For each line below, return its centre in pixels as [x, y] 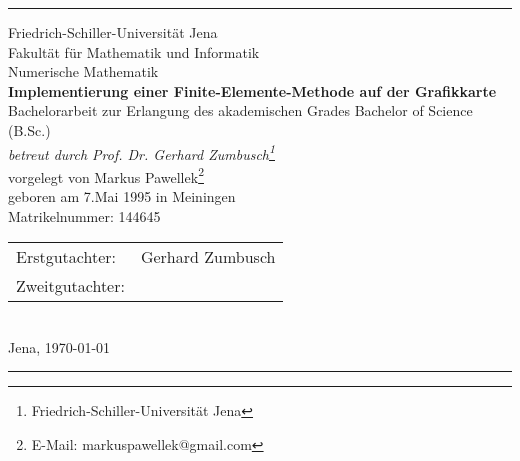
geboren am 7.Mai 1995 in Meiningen [122, 196]
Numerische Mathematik [83, 71]
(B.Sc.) [29, 129]
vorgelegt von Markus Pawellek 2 [106, 175]
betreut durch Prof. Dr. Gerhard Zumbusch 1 [141, 152]
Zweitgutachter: [70, 286]
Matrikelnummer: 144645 [84, 215]
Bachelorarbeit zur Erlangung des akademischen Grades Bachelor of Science [240, 110]
